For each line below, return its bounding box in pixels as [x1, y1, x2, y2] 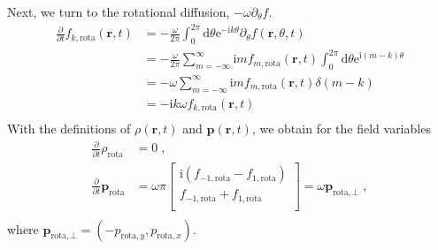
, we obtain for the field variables [251, 119, 431, 138]
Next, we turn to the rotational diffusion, [7, 3, 230, 20]
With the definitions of [7, 119, 131, 138]
